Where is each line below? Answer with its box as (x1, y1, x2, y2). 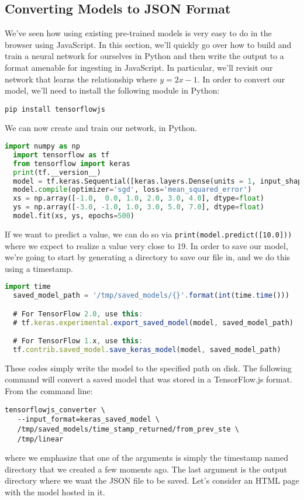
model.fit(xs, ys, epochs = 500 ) (13, 212, 134, 220)
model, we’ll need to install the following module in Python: (5, 84, 220, 96)
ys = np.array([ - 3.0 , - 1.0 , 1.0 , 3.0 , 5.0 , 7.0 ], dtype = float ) (13, 203, 265, 212)
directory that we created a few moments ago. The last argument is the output (5, 463, 287, 475)
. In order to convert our (197, 73, 285, 85)
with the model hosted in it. (5, 486, 105, 498)
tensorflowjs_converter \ (5, 405, 105, 414)
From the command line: (5, 385, 93, 397)
